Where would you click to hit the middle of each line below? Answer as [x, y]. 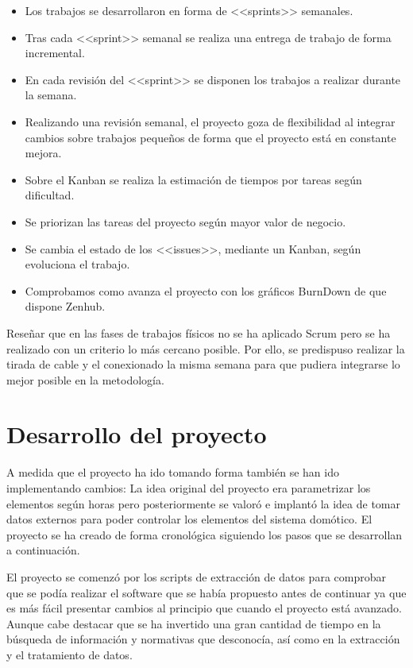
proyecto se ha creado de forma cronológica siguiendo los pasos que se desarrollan [205, 534]
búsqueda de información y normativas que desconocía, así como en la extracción [203, 639]
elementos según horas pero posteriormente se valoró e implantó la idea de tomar [204, 503]
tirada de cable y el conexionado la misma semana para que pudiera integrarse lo [203, 364]
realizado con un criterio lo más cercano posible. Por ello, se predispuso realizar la [206, 348]
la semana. [51, 95]
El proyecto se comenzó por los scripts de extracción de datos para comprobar [196, 576]
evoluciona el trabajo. [77, 264]
